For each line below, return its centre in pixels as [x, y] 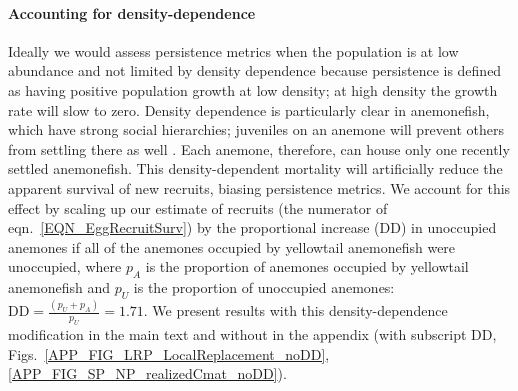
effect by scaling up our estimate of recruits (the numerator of [198, 207]
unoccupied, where [65, 266]
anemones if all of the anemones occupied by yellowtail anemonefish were [232, 246]
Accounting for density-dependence [132, 12]
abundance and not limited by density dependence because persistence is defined [255, 70]
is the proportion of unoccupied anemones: [264, 287]
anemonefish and [59, 287]
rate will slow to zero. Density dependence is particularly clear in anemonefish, [249, 109]
